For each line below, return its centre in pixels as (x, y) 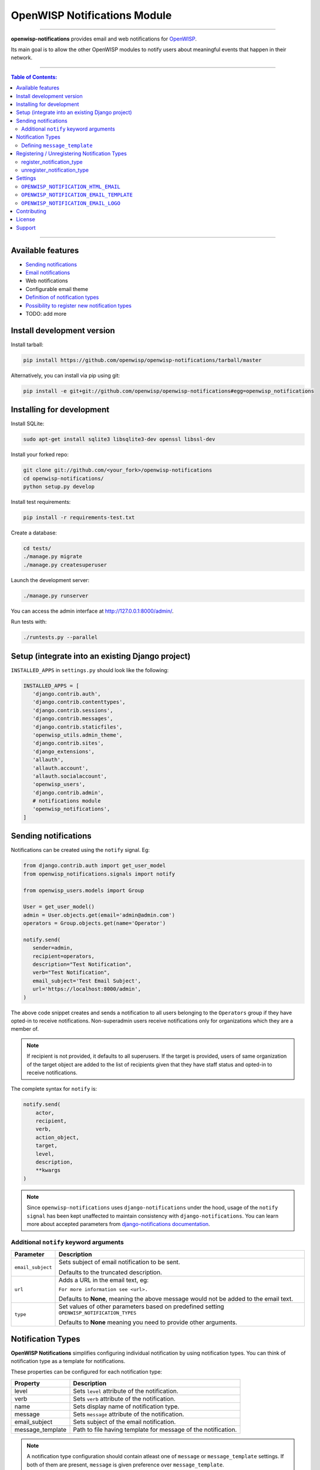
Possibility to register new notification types (79, 305)
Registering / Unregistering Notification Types (72, 153)
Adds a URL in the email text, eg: (104, 1280)
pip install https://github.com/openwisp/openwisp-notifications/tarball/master (142, 360)
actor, (45, 1112)
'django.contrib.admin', (68, 793)
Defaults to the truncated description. (110, 1272)
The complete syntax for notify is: (54, 1089)
